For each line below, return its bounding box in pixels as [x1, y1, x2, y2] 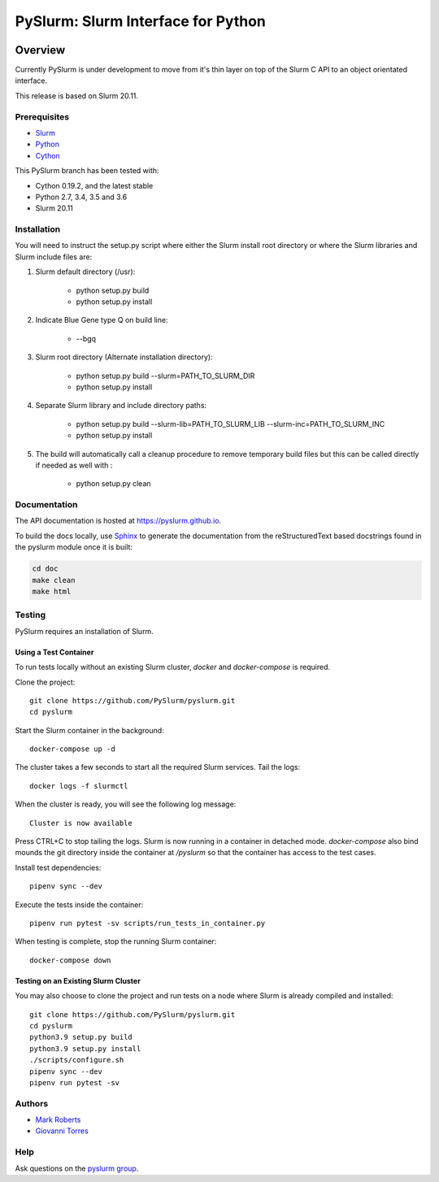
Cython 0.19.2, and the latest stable [35, 180, 154, 190]
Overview [15, 43, 66, 57]
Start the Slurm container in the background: [15, 725, 164, 735]
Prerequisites [15, 111, 69, 122]
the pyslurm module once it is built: [15, 542, 133, 552]
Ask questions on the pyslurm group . [15, 1163, 139, 1173]
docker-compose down [29, 955, 111, 965]
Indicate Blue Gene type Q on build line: [35, 315, 168, 325]
